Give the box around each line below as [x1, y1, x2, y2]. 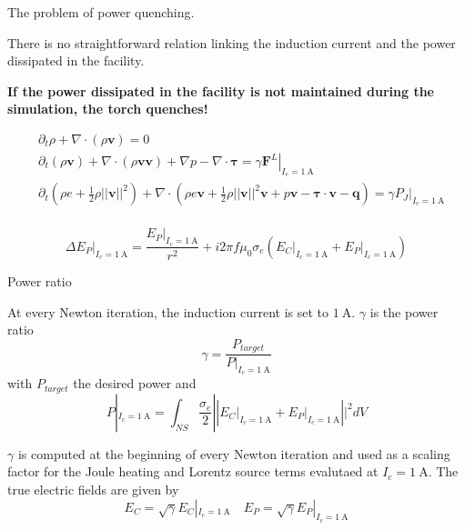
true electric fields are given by [7, 480, 179, 499]
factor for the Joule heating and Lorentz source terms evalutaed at [7, 462, 379, 481]
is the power [369, 302, 439, 321]
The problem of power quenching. [7, 3, 195, 21]
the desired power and [73, 374, 197, 393]
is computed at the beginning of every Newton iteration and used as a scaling [17, 444, 450, 463]
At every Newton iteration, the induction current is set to [7, 302, 329, 321]
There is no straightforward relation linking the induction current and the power [7, 33, 456, 52]
